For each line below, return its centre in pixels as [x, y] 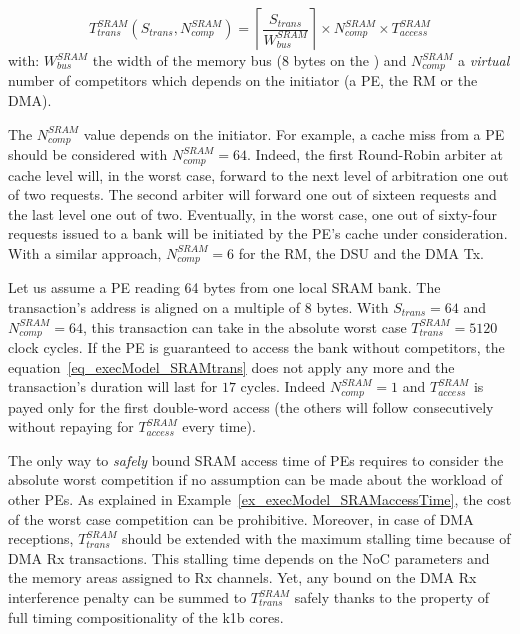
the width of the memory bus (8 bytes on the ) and [249, 60]
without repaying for [71, 426]
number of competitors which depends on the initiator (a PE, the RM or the [243, 80]
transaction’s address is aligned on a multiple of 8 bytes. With [198, 306]
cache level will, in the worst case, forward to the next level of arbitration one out [258, 174]
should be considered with [88, 154]
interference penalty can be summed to [127, 597]
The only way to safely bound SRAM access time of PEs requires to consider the [256, 459]
